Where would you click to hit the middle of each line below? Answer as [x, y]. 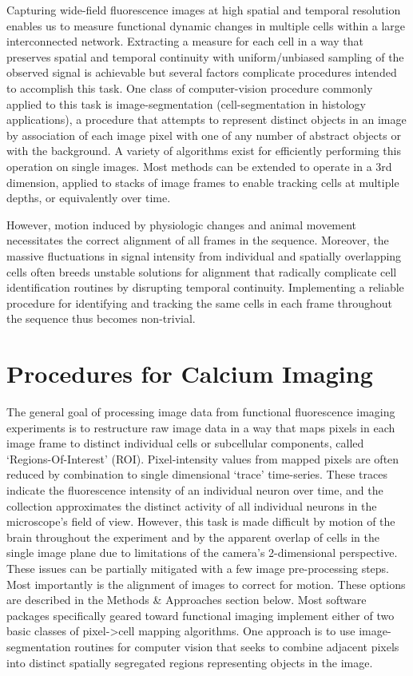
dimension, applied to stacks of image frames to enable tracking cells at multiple [203, 182]
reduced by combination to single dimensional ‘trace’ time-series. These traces [197, 474]
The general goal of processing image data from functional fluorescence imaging [201, 412]
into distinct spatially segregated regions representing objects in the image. [190, 662]
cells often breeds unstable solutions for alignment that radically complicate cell [202, 271]
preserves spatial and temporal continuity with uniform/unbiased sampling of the [205, 56]
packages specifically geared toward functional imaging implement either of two [201, 615]
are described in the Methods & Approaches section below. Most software [187, 600]
